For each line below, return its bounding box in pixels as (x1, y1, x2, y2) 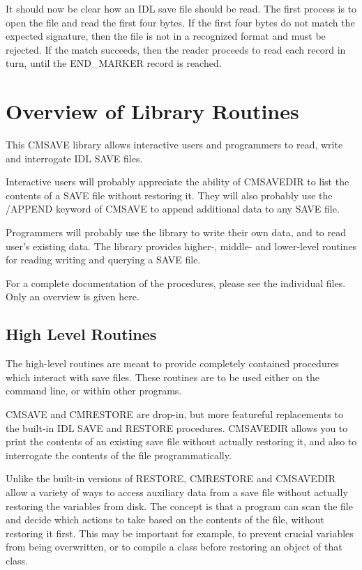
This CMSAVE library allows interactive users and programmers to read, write (6, 137, 343, 152)
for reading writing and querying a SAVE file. (6, 252, 201, 267)
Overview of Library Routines (6, 97, 299, 125)
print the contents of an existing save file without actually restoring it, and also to (6, 434, 357, 449)
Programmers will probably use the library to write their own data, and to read (6, 225, 347, 240)
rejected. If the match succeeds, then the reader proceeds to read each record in (6, 42, 346, 56)
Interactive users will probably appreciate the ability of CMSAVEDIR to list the (6, 174, 349, 189)
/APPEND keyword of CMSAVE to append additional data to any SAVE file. (6, 201, 340, 216)
